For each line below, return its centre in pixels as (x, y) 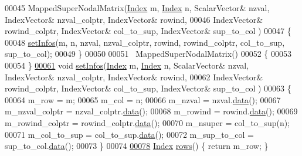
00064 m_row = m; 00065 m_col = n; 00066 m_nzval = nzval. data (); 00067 (143, 99)
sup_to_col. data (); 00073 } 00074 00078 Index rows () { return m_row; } (137, 146)
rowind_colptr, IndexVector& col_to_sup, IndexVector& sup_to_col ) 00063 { (148, 88)
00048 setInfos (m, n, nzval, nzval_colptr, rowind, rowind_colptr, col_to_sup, (145, 42)
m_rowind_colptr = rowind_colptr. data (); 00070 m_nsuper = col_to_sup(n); (147, 122)
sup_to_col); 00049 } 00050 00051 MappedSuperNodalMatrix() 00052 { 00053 (148, 54)
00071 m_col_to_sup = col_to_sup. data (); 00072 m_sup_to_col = (129, 134)
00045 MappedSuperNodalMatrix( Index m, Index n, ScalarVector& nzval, (137, 8)
